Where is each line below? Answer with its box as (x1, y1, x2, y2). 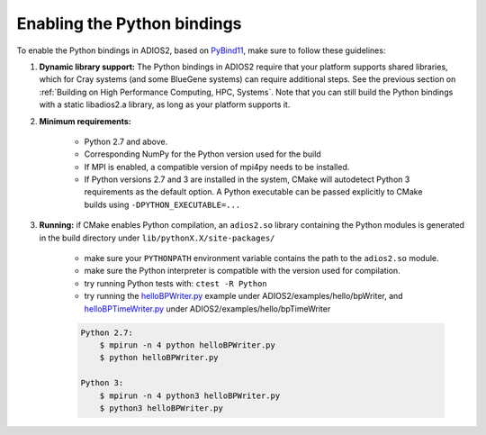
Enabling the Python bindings (16, 14, 242, 33)
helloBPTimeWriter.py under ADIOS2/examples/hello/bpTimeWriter (84, 303, 331, 314)
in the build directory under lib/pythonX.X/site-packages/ (39, 232, 275, 243)
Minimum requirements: (39, 115, 132, 126)
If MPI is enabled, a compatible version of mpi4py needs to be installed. (84, 161, 350, 172)
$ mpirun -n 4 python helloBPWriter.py (99, 340, 276, 350)
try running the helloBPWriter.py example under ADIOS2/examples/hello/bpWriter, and (84, 291, 404, 302)
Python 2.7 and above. (84, 136, 168, 147)
